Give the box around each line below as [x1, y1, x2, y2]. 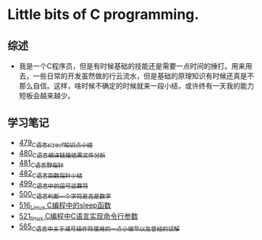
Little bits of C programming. [7, 6, 200, 24]
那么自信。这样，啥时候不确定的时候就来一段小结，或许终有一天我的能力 [18, 81, 254, 90]
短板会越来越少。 [18, 91, 75, 100]
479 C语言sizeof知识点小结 [18, 137, 93, 149]
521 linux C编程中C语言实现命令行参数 [18, 212, 139, 223]
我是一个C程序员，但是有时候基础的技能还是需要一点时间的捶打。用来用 [18, 62, 253, 70]
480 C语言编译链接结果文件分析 [18, 148, 106, 159]
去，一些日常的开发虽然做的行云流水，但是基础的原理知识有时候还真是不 [18, 71, 254, 81]
